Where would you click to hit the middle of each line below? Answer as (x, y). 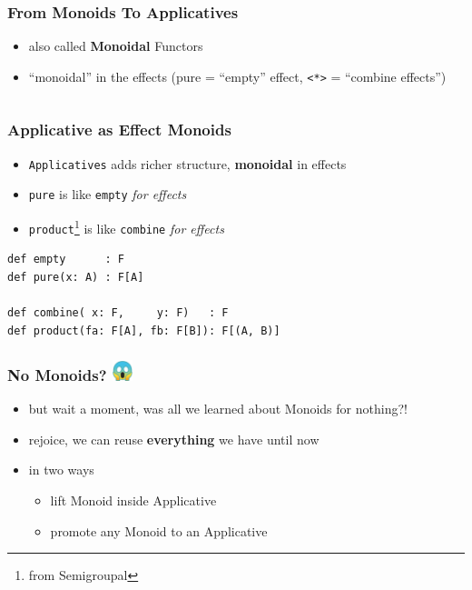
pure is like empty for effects (108, 194)
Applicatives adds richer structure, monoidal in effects (187, 163)
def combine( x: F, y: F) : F (118, 313)
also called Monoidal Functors (116, 46)
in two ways (61, 470)
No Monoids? (57, 374)
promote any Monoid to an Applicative (159, 530)
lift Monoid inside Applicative (133, 500)
